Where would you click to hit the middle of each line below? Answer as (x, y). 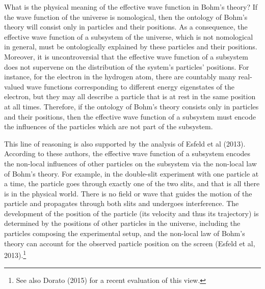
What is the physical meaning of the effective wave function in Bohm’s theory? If (131, 7)
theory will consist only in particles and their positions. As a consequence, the (126, 27)
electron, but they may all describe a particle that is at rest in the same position (130, 96)
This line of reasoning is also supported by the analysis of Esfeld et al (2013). (125, 143)
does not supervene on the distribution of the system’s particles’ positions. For (127, 66)
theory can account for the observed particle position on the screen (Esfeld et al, (130, 243)
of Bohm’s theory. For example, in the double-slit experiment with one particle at (131, 173)
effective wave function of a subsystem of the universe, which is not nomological (129, 36)
